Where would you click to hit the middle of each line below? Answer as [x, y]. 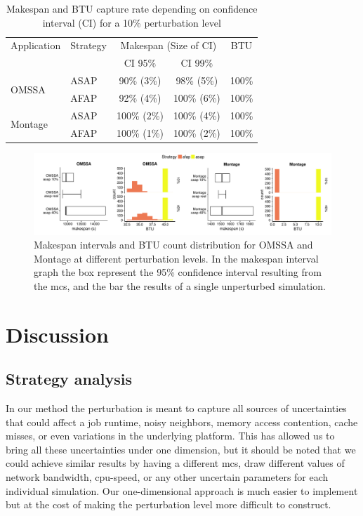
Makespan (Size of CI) [169, 45]
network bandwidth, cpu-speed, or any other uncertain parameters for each [167, 477]
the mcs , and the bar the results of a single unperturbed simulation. [180, 285]
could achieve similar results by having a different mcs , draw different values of [175, 463]
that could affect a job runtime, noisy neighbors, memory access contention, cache [182, 422]
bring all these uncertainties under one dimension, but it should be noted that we [181, 449]
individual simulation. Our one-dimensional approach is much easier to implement [182, 490]
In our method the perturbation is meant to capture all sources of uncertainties [176, 408]
